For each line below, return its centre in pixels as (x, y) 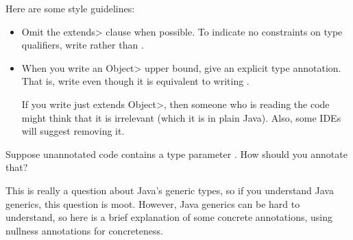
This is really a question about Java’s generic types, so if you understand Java (170, 190)
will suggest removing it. (73, 131)
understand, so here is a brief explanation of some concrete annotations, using (169, 217)
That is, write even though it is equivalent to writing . (135, 81)
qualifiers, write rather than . (83, 45)
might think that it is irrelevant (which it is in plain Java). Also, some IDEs (181, 117)
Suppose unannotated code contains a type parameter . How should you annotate (176, 154)
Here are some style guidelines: (70, 8)
